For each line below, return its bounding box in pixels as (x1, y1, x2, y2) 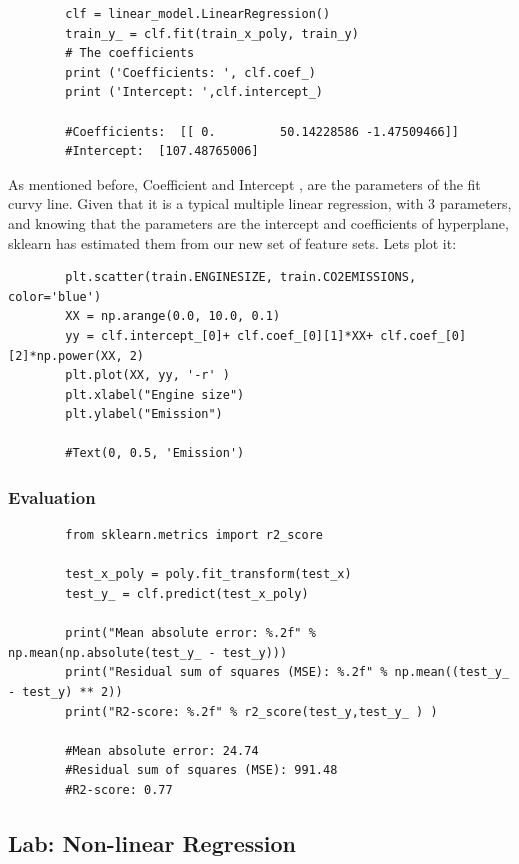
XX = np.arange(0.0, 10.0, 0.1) (65, 309, 281, 324)
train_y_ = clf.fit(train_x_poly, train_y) (65, 26, 359, 41)
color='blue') (8, 289, 102, 304)
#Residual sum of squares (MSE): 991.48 (65, 763, 338, 778)
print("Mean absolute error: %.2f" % (65, 626, 316, 641)
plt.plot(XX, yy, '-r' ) (65, 368, 230, 383)
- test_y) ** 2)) (8, 685, 123, 700)
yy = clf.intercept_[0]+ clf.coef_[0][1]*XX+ (65, 328, 374, 343)
